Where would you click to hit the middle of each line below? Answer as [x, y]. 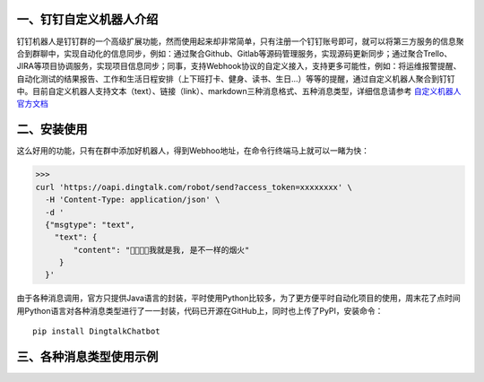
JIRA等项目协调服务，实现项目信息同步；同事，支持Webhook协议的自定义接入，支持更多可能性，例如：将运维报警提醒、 [239, 66]
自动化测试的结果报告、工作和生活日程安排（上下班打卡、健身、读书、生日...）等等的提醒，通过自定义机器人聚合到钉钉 [236, 78]
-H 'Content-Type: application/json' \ [133, 200]
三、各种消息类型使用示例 [87, 357]
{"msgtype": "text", [90, 225]
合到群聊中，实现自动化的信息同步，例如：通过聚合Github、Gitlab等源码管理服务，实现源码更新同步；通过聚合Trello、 [234, 53]
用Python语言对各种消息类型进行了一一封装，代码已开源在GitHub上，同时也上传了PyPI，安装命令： [200, 310]
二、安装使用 [52, 130]
